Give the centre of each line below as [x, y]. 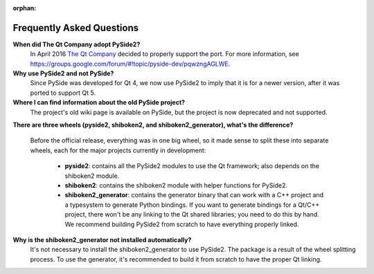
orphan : [25, 8]
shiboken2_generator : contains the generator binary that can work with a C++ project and [194, 195]
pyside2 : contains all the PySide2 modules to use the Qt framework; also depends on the [192, 166]
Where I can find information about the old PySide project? [99, 102]
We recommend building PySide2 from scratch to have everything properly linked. [182, 224]
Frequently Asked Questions [76, 28]
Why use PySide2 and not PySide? [63, 73]
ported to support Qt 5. [63, 93]
